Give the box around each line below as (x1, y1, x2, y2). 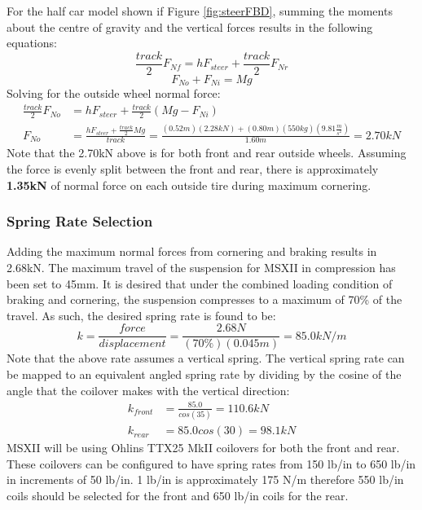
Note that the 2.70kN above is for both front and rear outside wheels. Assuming (7, 144, 407, 161)
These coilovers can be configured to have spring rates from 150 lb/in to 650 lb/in (7, 455, 416, 472)
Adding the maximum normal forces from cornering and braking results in (7, 243, 377, 260)
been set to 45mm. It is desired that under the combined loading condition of (7, 275, 393, 292)
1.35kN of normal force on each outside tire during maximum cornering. (7, 176, 371, 193)
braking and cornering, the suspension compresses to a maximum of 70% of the (7, 291, 402, 308)
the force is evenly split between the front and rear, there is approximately (7, 160, 379, 178)
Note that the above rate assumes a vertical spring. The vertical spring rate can (7, 350, 405, 367)
